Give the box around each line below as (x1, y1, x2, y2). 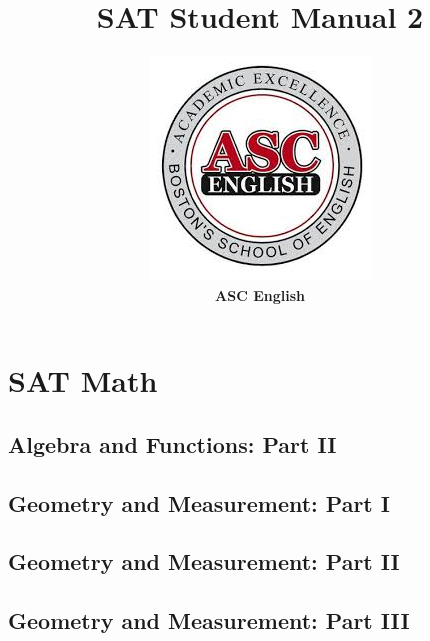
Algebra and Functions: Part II (8, 428, 337, 459)
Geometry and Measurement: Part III (8, 605, 410, 636)
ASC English (215, 284, 305, 305)
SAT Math (8, 360, 158, 401)
